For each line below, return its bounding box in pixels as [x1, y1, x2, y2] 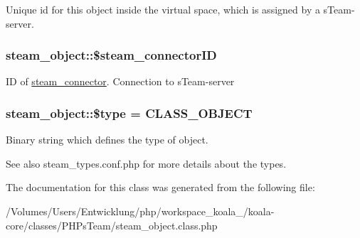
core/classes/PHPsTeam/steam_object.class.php [6, 217, 218, 232]
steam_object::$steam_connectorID [6, 46, 217, 64]
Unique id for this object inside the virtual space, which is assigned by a [6, 2, 320, 16]
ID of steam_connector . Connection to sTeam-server [6, 74, 235, 89]
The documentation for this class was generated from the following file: [6, 180, 315, 195]
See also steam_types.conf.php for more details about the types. [6, 156, 287, 171]
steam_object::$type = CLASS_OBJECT [6, 104, 253, 121]
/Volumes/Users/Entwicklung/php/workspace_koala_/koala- [6, 204, 275, 218]
